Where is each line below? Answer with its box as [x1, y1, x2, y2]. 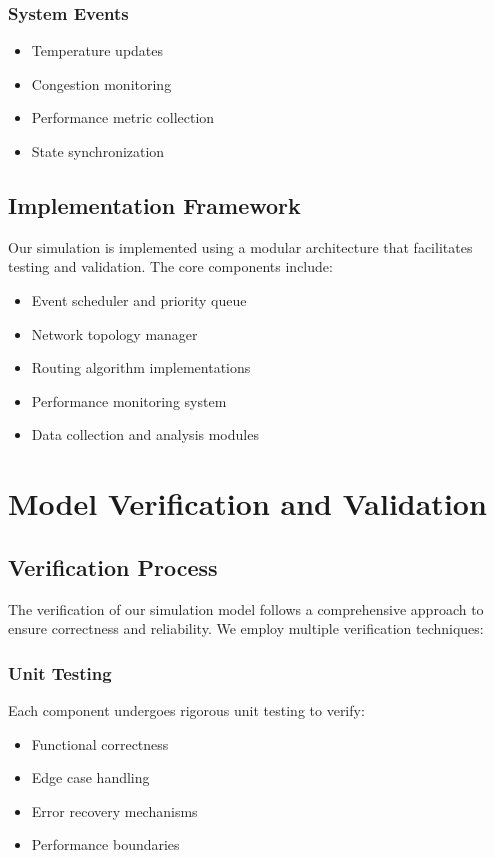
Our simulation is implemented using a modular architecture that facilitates [8, 236, 473, 257]
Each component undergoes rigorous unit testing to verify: [8, 699, 365, 720]
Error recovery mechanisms [31, 800, 198, 821]
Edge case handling [31, 767, 150, 788]
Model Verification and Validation [8, 483, 487, 524]
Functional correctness [31, 733, 169, 754]
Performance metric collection [31, 107, 215, 128]
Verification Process [8, 551, 218, 582]
